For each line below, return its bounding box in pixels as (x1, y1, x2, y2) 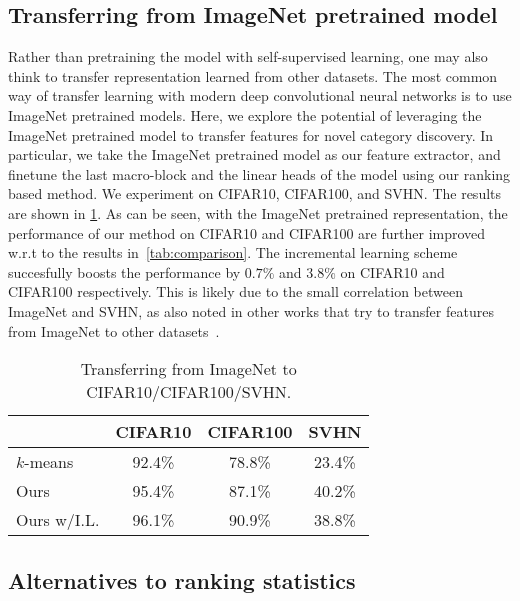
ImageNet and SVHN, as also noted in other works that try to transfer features (8, 300, 494, 321)
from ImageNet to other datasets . (8, 320, 220, 341)
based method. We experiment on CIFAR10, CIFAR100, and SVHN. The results (8, 183, 502, 204)
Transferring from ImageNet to (80, 357, 297, 381)
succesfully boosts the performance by (8, 261, 241, 282)
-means (24, 450, 74, 474)
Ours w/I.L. (16, 508, 100, 532)
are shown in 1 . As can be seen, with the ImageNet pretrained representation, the (8, 202, 508, 223)
